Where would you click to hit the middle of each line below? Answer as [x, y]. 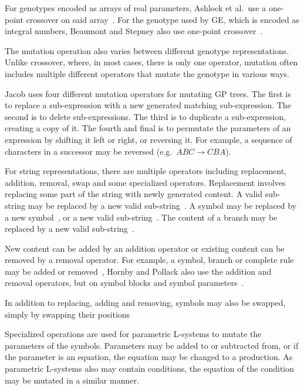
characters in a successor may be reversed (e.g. [89, 151]
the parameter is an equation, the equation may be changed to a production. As [149, 357]
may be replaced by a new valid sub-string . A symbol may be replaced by [162, 205]
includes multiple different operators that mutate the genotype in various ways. [147, 73]
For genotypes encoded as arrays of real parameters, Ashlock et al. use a [136, 8]
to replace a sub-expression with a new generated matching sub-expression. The [148, 105]
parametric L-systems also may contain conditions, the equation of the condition [149, 369]
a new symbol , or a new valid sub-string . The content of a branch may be [141, 217]
